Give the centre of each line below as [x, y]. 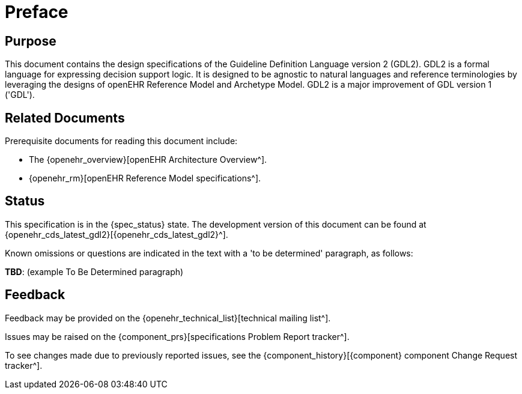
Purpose [31, 41]
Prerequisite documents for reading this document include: [121, 141]
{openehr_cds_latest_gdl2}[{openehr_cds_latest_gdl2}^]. [117, 234]
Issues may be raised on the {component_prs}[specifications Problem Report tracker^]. [177, 336]
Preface [37, 12]
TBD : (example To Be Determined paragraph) [94, 271]
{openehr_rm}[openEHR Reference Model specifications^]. [145, 178]
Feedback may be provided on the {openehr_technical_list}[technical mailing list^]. [168, 318]
